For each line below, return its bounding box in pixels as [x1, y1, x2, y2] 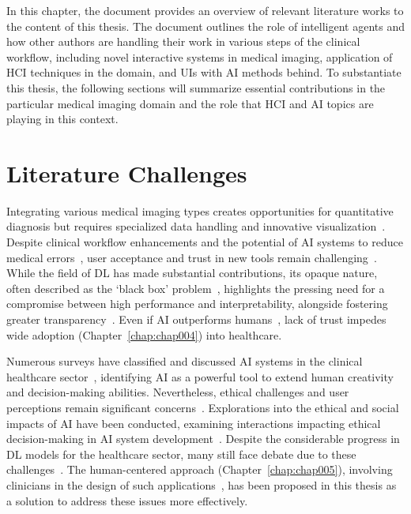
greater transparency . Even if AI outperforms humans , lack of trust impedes [6, 311, 386, 328]
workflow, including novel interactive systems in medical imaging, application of [6, 48, 393, 65]
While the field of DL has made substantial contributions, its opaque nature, [6, 265, 378, 281]
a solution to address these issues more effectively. [6, 492, 248, 508]
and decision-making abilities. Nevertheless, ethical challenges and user [6, 384, 349, 400]
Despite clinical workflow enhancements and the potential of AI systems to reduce [6, 234, 403, 250]
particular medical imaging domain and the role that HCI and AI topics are [6, 95, 374, 111]
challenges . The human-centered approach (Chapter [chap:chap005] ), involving [6, 461, 393, 478]
